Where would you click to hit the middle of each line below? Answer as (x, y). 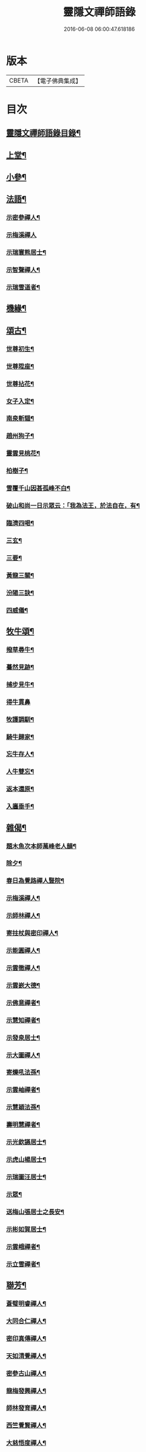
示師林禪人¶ (23, 916)
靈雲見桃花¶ (23, 453)
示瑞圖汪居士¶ (26, 1177)
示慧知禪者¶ (23, 1020)
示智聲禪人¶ (23, 270)
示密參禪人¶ (23, 217)
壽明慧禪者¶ (23, 1125)
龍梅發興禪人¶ (26, 1391)
